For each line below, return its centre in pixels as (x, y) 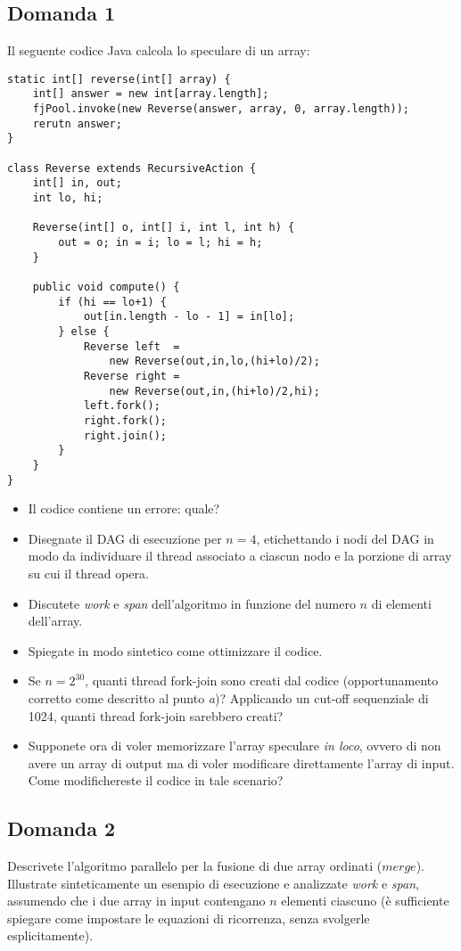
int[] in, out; (77, 183)
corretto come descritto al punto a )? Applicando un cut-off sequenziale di (228, 697)
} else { (84, 331)
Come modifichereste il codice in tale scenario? (156, 780)
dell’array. (55, 621)
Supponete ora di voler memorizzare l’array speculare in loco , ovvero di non (235, 746)
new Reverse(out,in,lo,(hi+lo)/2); (214, 361)
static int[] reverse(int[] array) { (119, 79)
